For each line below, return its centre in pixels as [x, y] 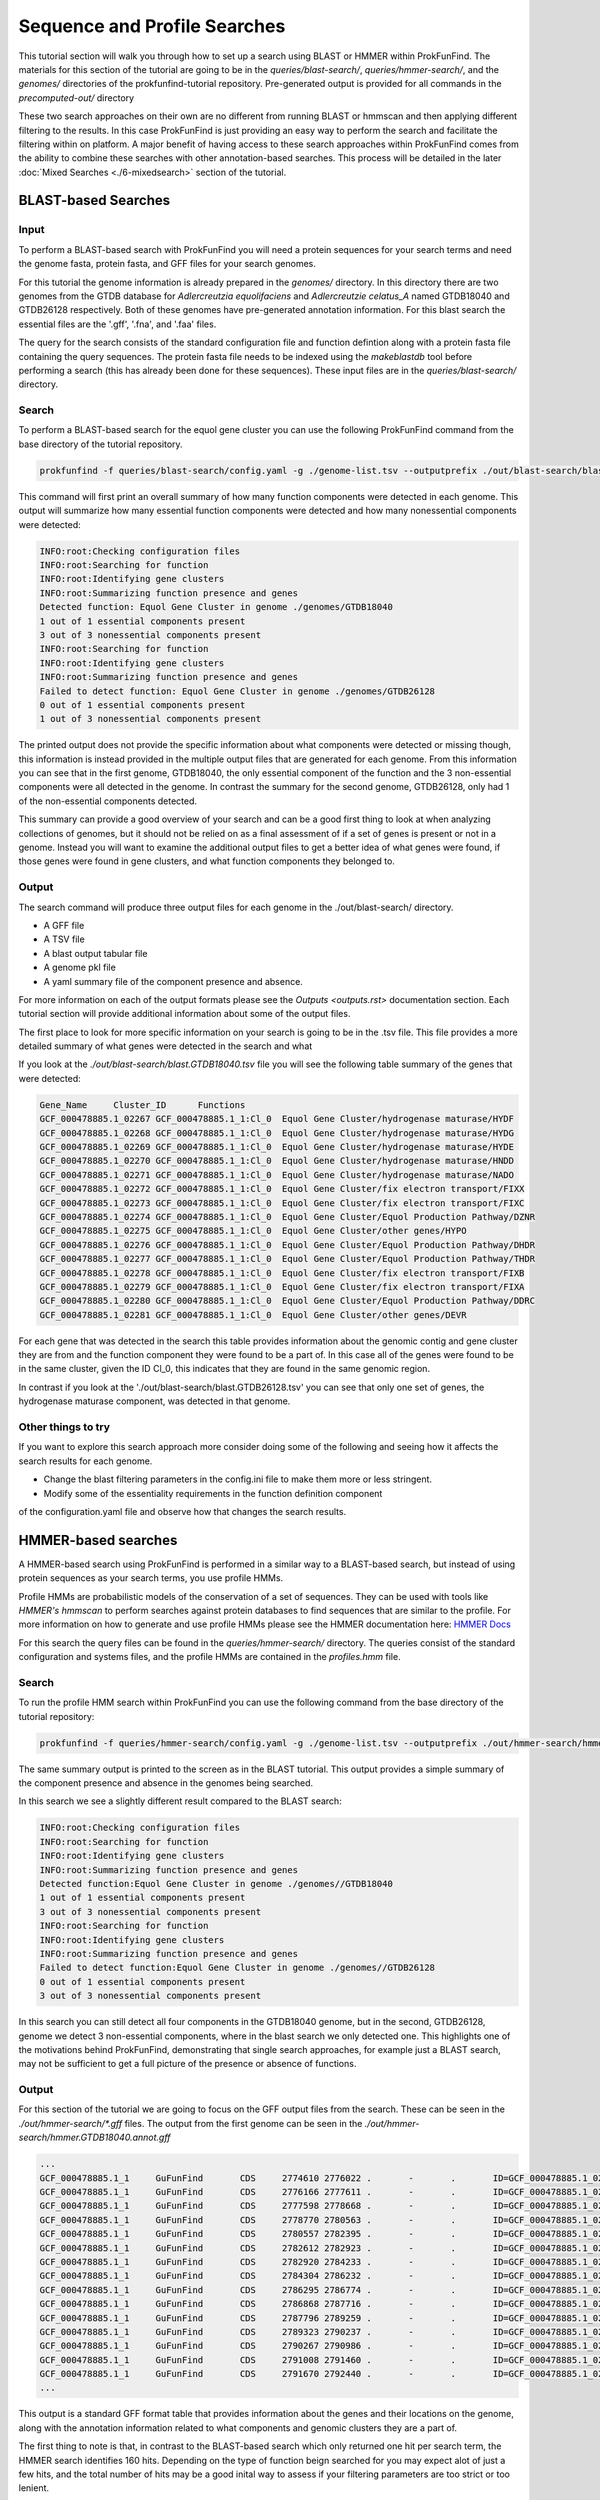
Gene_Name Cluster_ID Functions [142, 1104]
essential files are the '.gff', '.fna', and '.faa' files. [117, 324]
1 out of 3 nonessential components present [150, 719]
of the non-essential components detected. [108, 801]
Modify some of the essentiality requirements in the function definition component [213, 1493]
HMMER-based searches [98, 1540]
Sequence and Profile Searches [152, 26]
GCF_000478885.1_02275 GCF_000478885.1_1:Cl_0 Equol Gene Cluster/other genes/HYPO [253, 1231]
